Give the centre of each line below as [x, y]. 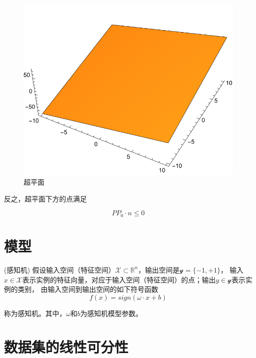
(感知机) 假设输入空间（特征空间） [60, 269]
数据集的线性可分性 [66, 347]
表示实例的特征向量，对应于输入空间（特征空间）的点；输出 [119, 279]
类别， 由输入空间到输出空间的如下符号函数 [88, 289]
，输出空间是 [159, 269]
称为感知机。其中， [35, 313]
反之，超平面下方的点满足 [45, 198]
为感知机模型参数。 [111, 313]
